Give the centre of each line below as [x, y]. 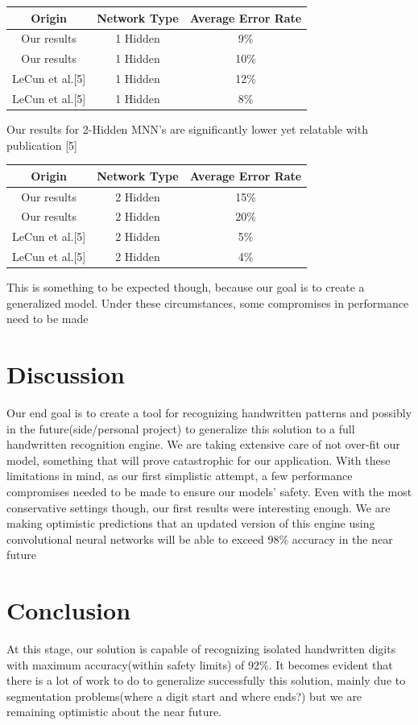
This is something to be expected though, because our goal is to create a [186, 287]
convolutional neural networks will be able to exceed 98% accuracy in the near [200, 539]
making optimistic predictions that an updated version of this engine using [191, 523]
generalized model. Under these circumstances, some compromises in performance [208, 302]
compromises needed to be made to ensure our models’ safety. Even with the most [209, 491]
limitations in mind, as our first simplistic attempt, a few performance [180, 476]
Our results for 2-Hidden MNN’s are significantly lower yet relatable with [187, 128]
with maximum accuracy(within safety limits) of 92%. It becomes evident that [200, 664]
